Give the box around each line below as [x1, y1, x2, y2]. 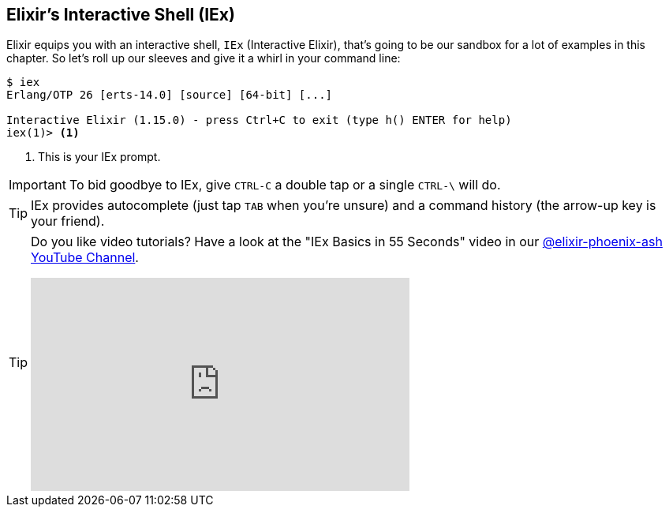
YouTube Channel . [31, 249, 139, 266]
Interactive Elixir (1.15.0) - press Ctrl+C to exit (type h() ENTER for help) [6, 114, 512, 127]
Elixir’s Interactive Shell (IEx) [6, 5, 235, 24]
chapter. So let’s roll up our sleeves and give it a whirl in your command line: [6, 51, 401, 66]
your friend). [31, 213, 105, 230]
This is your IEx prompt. [38, 150, 161, 164]
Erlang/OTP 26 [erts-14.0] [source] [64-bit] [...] [6, 88, 333, 102]
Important [9, 177, 66, 193]
